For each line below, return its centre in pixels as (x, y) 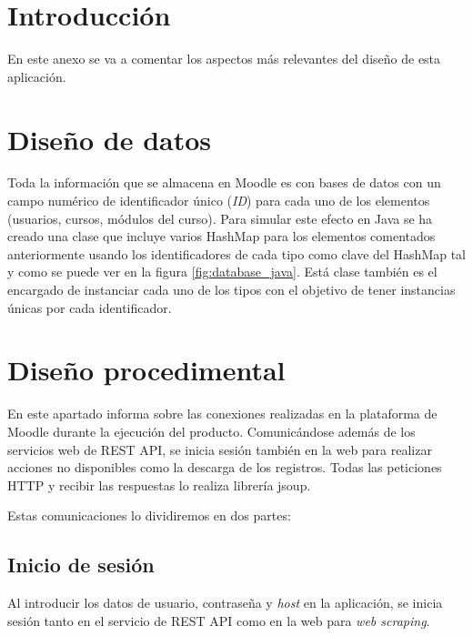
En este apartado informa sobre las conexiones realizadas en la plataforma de (222, 414)
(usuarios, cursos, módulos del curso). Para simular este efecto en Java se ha (220, 218)
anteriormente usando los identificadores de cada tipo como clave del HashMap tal (237, 253)
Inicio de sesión (81, 565)
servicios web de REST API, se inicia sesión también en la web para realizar (220, 449)
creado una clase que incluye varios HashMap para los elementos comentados (221, 236)
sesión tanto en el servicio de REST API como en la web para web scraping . (219, 620)
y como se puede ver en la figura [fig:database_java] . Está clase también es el (222, 272)
